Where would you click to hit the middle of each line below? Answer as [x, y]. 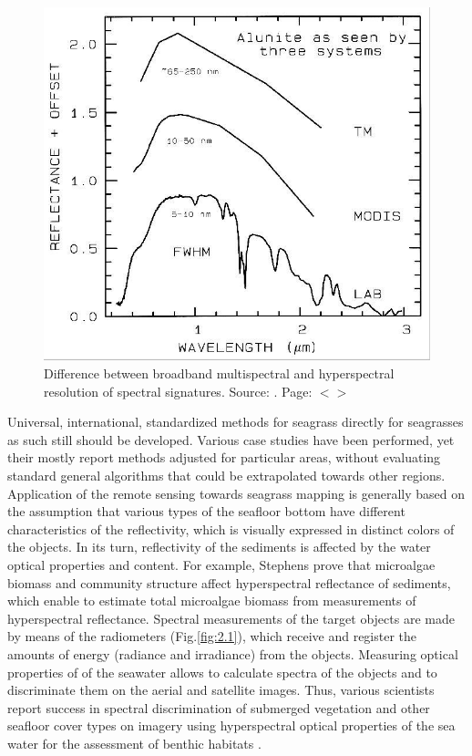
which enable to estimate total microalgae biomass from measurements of [212, 601]
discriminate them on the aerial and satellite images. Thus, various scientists [221, 690]
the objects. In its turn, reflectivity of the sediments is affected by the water [219, 547]
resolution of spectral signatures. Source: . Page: [178, 391]
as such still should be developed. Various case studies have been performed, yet [231, 439]
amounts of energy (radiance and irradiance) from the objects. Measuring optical [233, 653]
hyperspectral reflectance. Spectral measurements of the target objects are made [231, 618]
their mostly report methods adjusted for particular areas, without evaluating [224, 457]
